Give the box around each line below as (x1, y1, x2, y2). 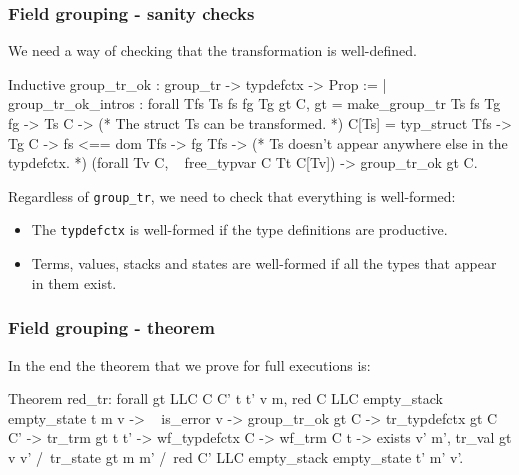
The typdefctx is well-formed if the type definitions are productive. (31, 219, 448, 240)
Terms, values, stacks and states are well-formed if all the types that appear (31, 253, 497, 274)
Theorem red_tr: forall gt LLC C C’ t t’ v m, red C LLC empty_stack (8, 388, 443, 409)
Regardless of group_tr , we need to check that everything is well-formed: (8, 185, 456, 206)
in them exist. (31, 272, 117, 293)
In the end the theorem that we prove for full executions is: (8, 354, 371, 375)
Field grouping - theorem (8, 315, 215, 340)
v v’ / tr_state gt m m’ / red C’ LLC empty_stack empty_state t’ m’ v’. (8, 446, 464, 467)
